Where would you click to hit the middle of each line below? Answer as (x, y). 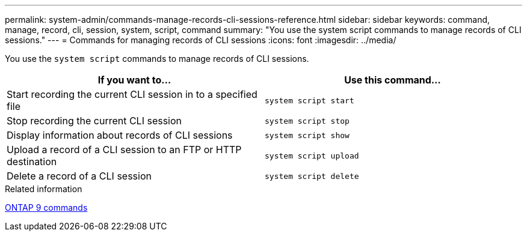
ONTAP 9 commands (46, 207)
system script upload (312, 156)
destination (32, 162)
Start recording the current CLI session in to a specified (132, 94)
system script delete (312, 176)
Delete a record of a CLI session (79, 176)
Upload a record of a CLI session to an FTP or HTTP (124, 150)
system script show (307, 135)
